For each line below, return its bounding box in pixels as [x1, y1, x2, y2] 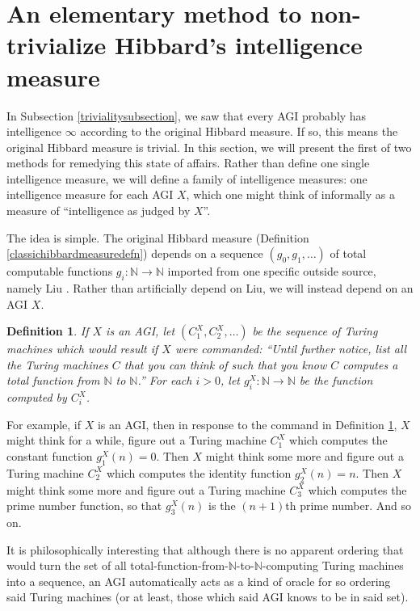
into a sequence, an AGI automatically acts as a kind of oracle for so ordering [6, 572, 391, 589]
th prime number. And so [285, 497, 411, 514]
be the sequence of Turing [252, 322, 378, 339]
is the [208, 497, 236, 514]
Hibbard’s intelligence [114, 28, 363, 61]
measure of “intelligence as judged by [6, 202, 191, 219]
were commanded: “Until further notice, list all [174, 340, 407, 357]
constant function [6, 448, 93, 464]
